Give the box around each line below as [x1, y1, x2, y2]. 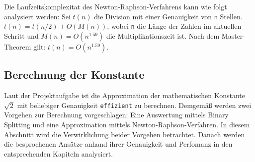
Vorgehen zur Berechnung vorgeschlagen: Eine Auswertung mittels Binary [4, 109, 229, 120]
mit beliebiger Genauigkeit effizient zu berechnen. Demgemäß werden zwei [17, 100, 252, 110]
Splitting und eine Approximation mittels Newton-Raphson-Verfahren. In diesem [4, 119, 250, 129]
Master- [221, 30, 245, 41]
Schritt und [4, 30, 39, 41]
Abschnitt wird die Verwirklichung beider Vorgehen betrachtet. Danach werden [4, 129, 245, 139]
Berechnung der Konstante [4, 67, 145, 82]
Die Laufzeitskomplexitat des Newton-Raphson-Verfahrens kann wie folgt [4, 1, 227, 11]
